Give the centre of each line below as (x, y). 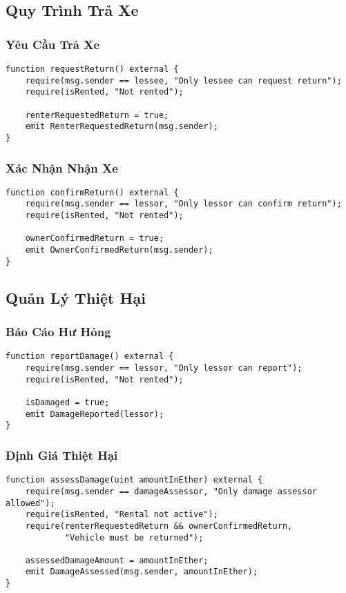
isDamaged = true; (67, 403)
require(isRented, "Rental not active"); (122, 515)
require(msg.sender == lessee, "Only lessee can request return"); (183, 80)
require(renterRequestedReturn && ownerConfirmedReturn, (159, 526)
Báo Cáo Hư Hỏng (58, 332)
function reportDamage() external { (90, 357)
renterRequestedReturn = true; (97, 115)
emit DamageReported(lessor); (95, 414)
